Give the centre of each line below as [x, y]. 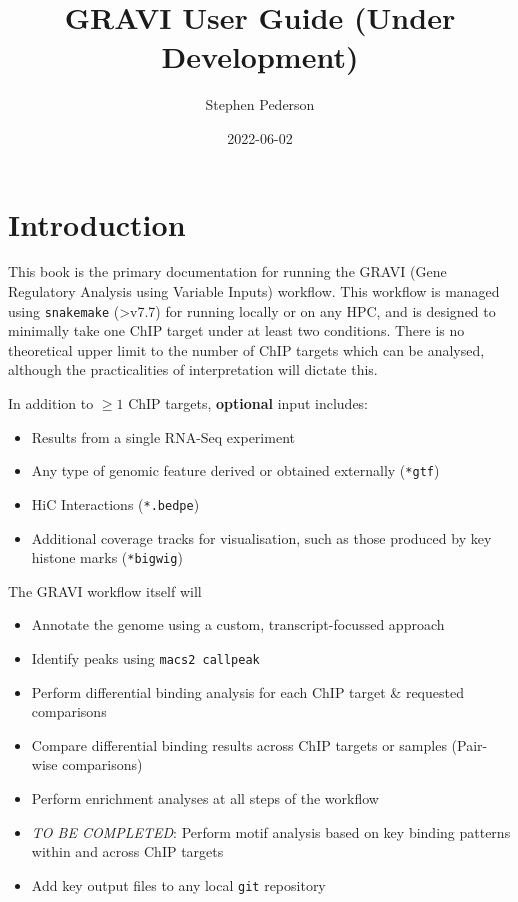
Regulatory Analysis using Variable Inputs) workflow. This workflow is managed [254, 291]
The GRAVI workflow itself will [105, 590]
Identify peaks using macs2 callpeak [145, 658]
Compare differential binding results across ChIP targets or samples [239, 744]
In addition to [51, 403]
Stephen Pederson [260, 104]
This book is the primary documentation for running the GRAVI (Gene [227, 271]
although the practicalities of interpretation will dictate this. [193, 369]
